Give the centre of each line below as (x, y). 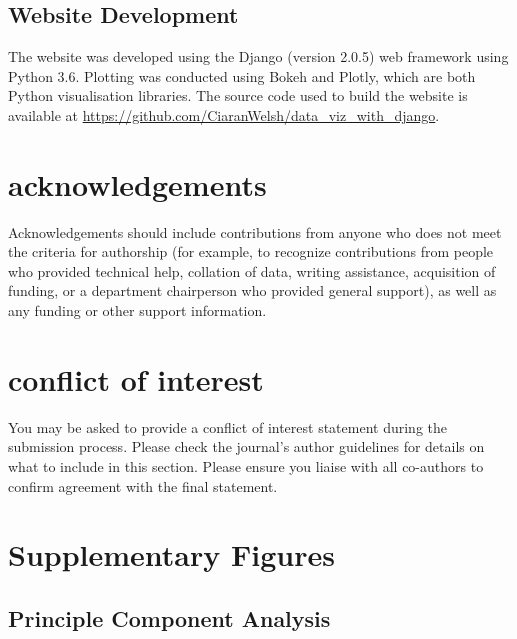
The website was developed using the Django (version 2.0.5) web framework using (258, 56)
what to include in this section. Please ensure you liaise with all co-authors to (246, 465)
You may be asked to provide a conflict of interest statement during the (227, 426)
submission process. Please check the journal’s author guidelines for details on (246, 446)
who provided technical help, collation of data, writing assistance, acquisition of (252, 270)
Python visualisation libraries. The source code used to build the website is (238, 95)
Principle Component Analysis (169, 617)
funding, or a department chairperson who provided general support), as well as (252, 290)
